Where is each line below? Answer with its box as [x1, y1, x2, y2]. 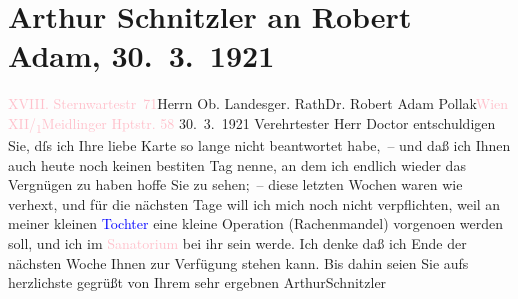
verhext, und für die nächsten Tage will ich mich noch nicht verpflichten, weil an [8, 193, 501, 214]
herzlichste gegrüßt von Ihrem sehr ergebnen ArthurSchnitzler [8, 272, 387, 293]
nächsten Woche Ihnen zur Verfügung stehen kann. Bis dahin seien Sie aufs [8, 252, 469, 273]
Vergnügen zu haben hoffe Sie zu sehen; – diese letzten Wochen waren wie [8, 174, 463, 195]
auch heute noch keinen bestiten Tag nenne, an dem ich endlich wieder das [8, 154, 466, 175]
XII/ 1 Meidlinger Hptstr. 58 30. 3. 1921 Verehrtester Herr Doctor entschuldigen [8, 112, 496, 136]
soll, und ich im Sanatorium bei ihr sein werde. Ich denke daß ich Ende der [8, 233, 467, 253]
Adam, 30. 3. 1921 [8, 35, 275, 76]
